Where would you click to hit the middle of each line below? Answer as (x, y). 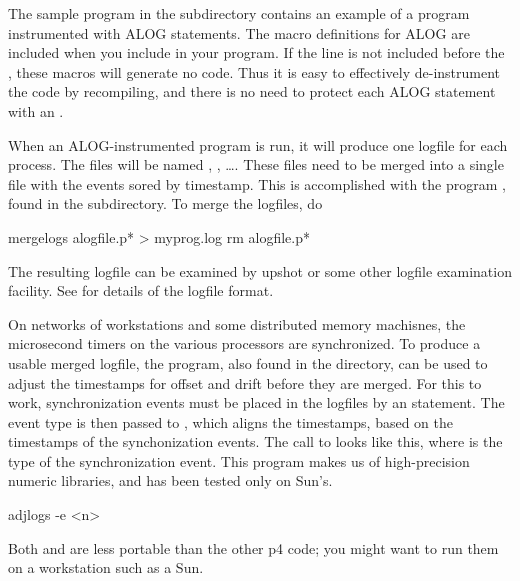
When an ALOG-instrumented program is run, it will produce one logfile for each (258, 144)
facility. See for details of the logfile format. (141, 290)
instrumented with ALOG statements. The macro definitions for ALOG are (239, 32)
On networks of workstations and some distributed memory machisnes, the (237, 323)
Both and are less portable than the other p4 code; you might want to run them (253, 547)
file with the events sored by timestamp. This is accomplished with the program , (257, 183)
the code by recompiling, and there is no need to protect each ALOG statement (252, 91)
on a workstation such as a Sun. (106, 567)
